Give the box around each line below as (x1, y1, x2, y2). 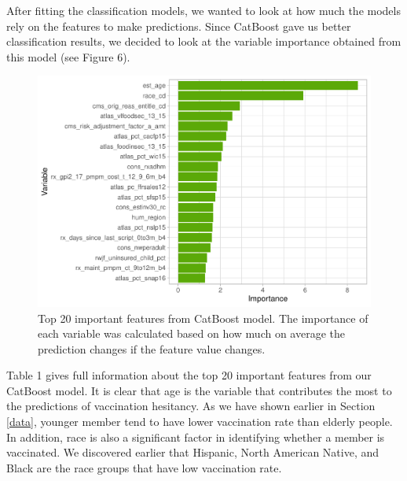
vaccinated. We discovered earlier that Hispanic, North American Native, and (6, 444, 379, 461)
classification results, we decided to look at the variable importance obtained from (6, 33, 401, 50)
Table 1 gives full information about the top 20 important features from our (6, 367, 372, 383)
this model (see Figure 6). (6, 48, 130, 65)
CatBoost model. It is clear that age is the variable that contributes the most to (6, 382, 392, 398)
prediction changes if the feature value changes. (38, 340, 266, 357)
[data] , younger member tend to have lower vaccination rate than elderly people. (6, 413, 393, 430)
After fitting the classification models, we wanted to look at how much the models (6, 2, 401, 18)
